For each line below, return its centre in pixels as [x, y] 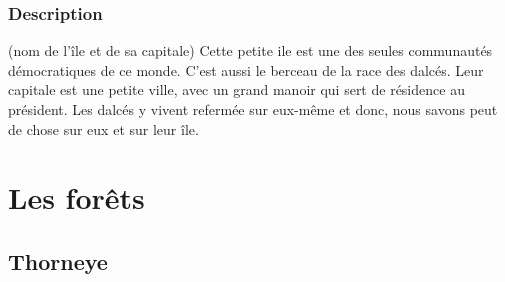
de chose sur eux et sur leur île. [103, 128]
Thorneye [58, 260]
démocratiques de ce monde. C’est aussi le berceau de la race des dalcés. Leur [246, 69]
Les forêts [76, 197]
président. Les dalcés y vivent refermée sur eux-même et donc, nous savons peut [253, 109]
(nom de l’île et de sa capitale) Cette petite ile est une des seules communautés [250, 50]
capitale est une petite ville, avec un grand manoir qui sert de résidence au [236, 89]
